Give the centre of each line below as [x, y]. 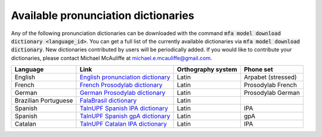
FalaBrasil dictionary [108, 101]
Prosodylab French [270, 85]
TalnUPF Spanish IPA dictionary [124, 109]
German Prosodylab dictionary [123, 93]
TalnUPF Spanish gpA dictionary [125, 116]
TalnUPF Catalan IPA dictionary [123, 124]
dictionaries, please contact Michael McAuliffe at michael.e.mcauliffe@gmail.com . [112, 58]
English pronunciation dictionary [125, 77]
